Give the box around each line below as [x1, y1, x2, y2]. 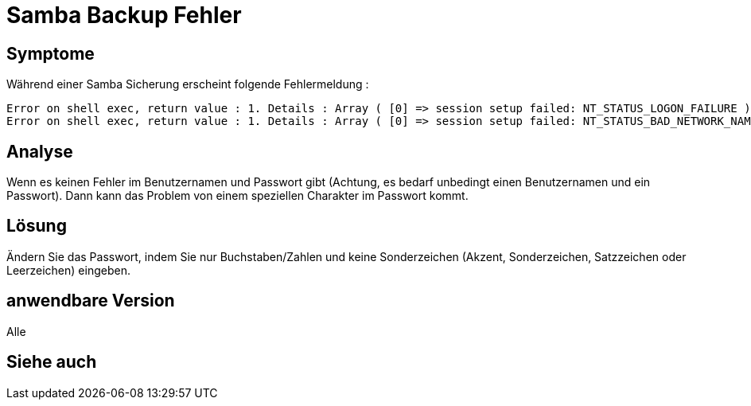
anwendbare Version [6, 291, 175, 311]
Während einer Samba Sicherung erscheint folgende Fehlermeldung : [6, 77, 369, 92]
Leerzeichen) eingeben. [6, 263, 130, 277]
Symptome [6, 43, 95, 64]
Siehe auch [6, 352, 97, 373]
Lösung [6, 216, 67, 236]
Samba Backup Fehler [6, 2, 242, 29]
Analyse [6, 141, 73, 162]
